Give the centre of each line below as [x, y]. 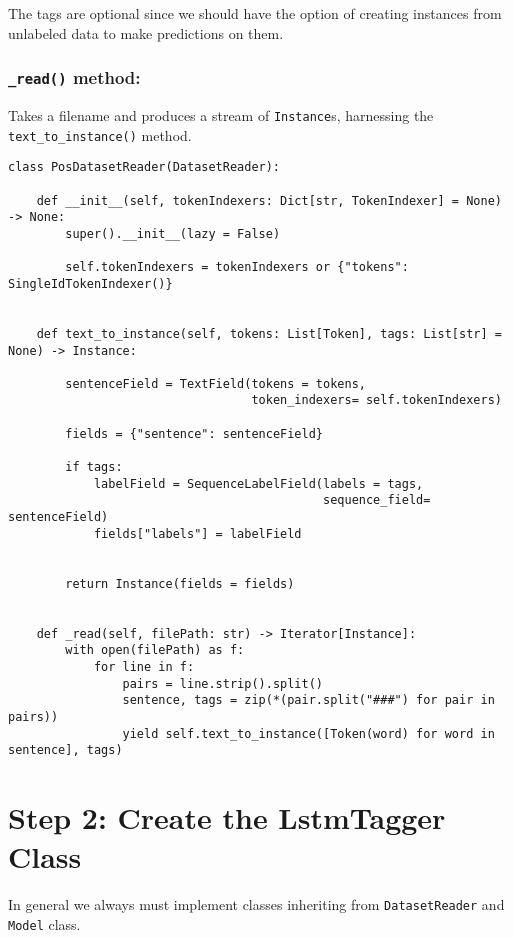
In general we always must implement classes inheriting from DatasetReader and [256, 904]
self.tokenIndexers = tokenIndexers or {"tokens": [237, 267]
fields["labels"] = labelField [197, 533]
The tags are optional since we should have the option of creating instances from [255, 13]
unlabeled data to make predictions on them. [146, 32]
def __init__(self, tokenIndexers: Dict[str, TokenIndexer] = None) [269, 200]
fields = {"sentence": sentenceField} [194, 433]
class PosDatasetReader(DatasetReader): [144, 167]
